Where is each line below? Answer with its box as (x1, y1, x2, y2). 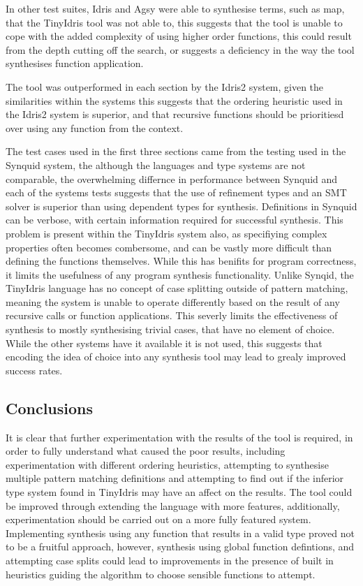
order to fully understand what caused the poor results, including (6, 444, 286, 458)
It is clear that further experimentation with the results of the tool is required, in (6, 430, 353, 444)
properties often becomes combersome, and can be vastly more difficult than (6, 240, 332, 254)
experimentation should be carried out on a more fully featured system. (6, 512, 311, 527)
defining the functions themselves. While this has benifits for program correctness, (6, 254, 357, 268)
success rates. (6, 362, 63, 377)
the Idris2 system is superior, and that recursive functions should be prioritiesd (6, 107, 344, 122)
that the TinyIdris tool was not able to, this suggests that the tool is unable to (6, 15, 343, 29)
